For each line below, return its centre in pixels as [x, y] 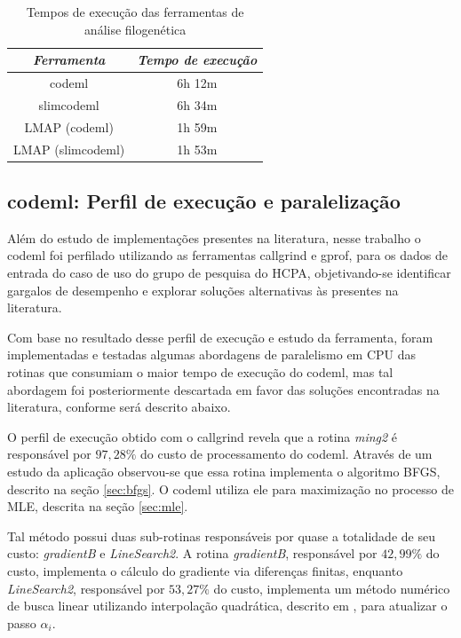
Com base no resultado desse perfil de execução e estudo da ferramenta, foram [220, 337]
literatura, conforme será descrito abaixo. [119, 407]
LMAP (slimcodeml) [69, 149]
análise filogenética [135, 29]
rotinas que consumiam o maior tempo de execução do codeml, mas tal [200, 372]
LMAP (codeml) [69, 126]
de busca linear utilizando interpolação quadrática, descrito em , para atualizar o [227, 606]
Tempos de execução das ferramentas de [135, 12]
